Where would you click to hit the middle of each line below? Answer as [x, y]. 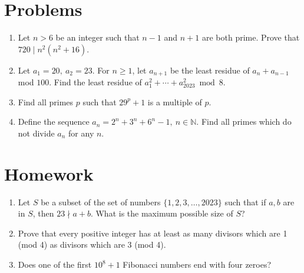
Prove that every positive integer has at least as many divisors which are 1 [153, 233]
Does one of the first [55, 264]
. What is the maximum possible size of [162, 213]
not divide [36, 133]
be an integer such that [98, 37]
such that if [245, 202]
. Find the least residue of [95, 82]
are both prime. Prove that [251, 37]
